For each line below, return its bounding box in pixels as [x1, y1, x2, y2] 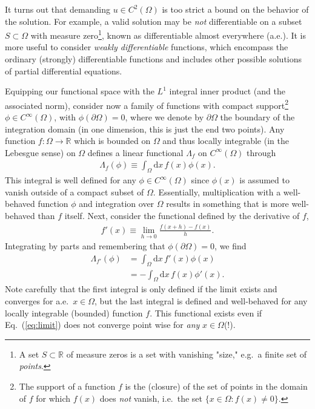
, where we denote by [125, 111, 204, 123]
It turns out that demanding [5, 3, 110, 15]
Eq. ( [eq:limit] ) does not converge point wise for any [5, 318, 200, 331]
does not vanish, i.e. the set [99, 391, 203, 404]
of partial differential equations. [5, 64, 122, 77]
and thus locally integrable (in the [162, 134, 289, 147]
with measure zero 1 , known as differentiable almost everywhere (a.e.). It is [30, 27, 307, 41]
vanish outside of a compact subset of [5, 185, 144, 198]
